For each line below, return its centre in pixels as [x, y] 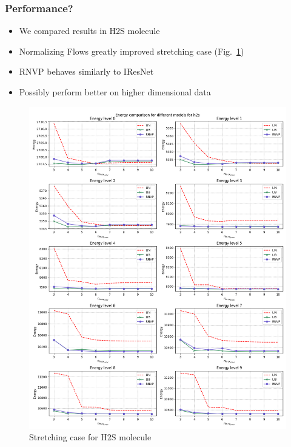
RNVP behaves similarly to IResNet [86, 71]
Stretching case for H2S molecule [90, 437]
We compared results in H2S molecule [89, 31]
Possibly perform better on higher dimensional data [115, 92]
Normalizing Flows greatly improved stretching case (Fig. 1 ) [132, 51]
